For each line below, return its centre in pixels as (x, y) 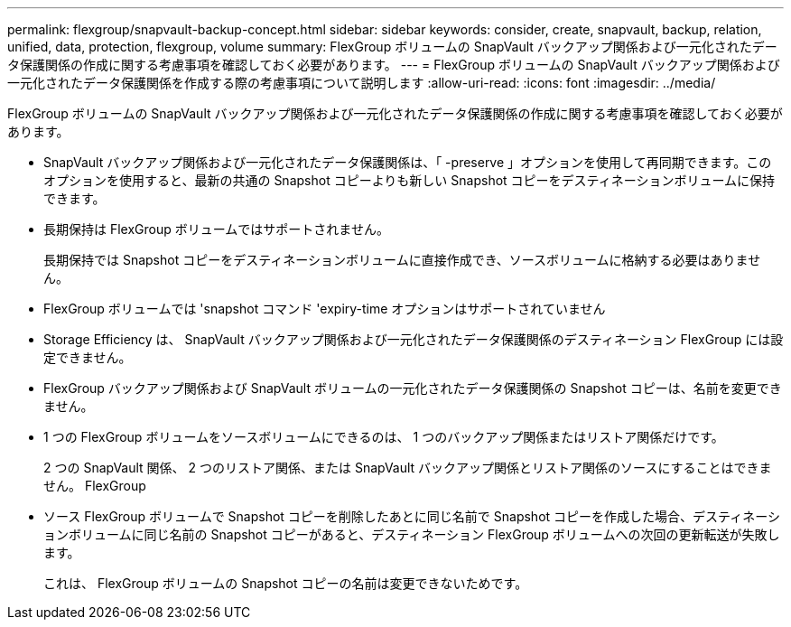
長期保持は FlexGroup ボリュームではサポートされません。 (216, 229)
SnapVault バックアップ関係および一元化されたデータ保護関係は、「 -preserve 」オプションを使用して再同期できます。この (408, 162)
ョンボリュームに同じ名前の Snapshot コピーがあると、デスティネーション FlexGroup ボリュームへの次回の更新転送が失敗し (412, 534)
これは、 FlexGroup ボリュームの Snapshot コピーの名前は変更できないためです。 (286, 583)
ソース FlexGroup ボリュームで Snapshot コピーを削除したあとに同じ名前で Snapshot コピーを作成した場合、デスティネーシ (412, 516)
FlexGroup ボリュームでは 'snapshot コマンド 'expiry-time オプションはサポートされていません (325, 309)
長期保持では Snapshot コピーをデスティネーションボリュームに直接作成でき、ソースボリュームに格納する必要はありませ (402, 260)
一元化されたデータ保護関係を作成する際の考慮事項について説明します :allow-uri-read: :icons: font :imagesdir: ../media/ (362, 83)
